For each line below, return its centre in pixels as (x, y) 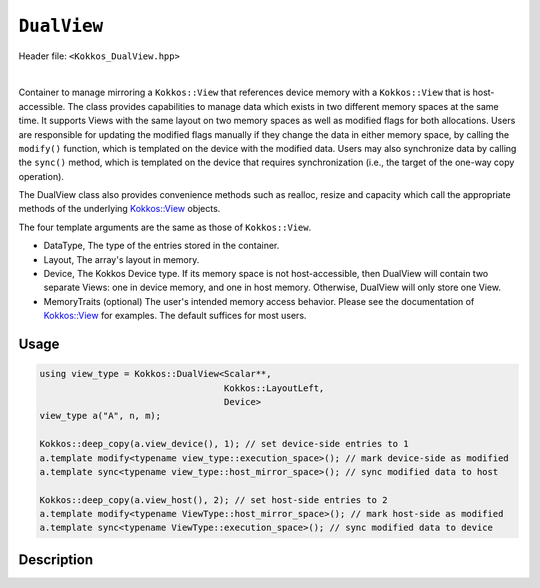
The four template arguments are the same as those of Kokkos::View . (165, 227)
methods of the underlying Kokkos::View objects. (119, 209)
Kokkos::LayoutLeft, (274, 388)
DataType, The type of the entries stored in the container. (161, 246)
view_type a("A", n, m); (100, 416)
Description (56, 559)
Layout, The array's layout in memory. (121, 259)
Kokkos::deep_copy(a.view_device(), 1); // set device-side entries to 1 (224, 444)
